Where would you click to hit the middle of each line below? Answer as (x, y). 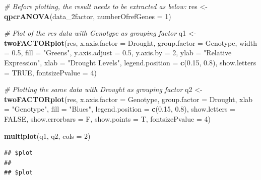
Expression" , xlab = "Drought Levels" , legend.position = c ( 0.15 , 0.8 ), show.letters (130, 62)
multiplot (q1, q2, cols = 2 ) (47, 136)
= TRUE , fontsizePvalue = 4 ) (50, 72)
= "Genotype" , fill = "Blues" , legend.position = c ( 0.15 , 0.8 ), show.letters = (120, 109)
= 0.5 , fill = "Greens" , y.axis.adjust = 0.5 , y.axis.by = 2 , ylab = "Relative (118, 53)
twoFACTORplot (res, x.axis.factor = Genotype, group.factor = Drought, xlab (128, 99)
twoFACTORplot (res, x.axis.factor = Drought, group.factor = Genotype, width (131, 42)
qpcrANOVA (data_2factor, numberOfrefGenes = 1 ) (88, 16)
